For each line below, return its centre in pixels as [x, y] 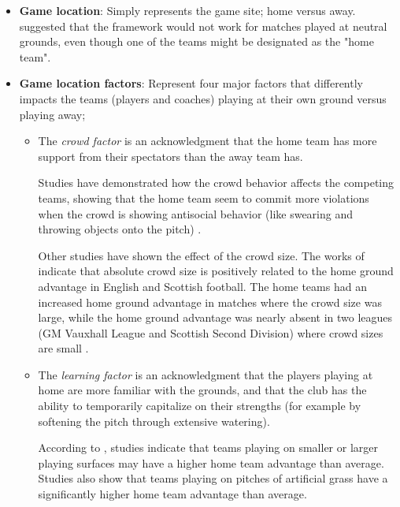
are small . [63, 348]
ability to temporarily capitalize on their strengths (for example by [200, 406]
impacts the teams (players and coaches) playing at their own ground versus [203, 98]
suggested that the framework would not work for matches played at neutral [203, 26]
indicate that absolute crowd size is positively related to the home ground [216, 271]
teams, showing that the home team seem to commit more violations [204, 198]
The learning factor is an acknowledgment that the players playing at [206, 374]
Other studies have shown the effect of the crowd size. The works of [201, 255]
